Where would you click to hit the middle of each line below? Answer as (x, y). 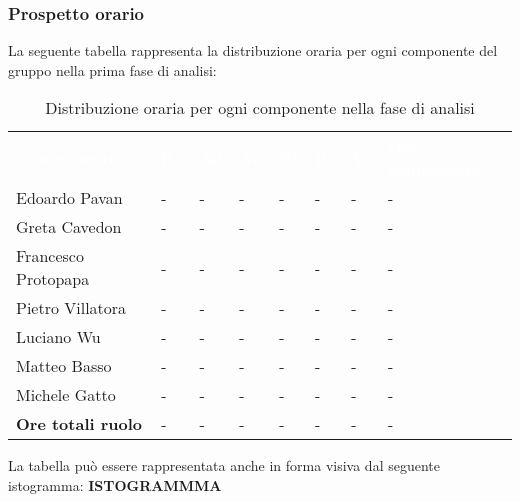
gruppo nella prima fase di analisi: (112, 69)
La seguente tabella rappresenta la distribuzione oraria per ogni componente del (253, 50)
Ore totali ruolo (79, 424)
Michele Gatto (66, 395)
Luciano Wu (58, 337)
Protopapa (53, 279)
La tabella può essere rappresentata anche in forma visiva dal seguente (224, 465)
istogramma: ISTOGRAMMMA (115, 485)
